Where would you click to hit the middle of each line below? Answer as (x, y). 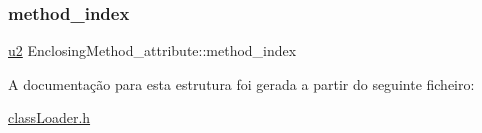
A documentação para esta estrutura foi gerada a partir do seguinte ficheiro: (241, 83)
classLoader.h (49, 117)
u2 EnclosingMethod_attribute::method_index (152, 50)
